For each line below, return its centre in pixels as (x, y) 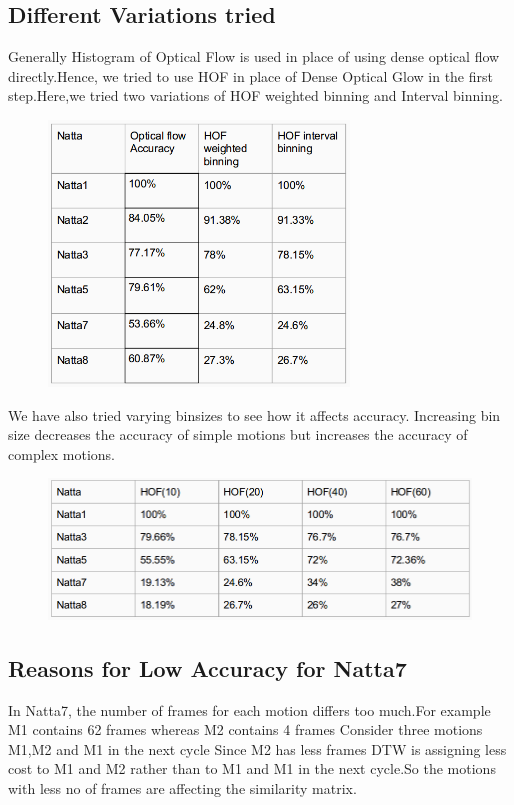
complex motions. (62, 453)
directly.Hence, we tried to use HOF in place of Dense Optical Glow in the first (250, 75)
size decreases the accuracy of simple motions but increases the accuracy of (238, 434)
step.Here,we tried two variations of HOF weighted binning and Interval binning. (255, 95)
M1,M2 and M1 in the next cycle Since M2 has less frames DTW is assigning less (257, 748)
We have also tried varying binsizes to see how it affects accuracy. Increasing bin (254, 414)
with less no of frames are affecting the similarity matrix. (182, 788)
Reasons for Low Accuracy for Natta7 (207, 667)
